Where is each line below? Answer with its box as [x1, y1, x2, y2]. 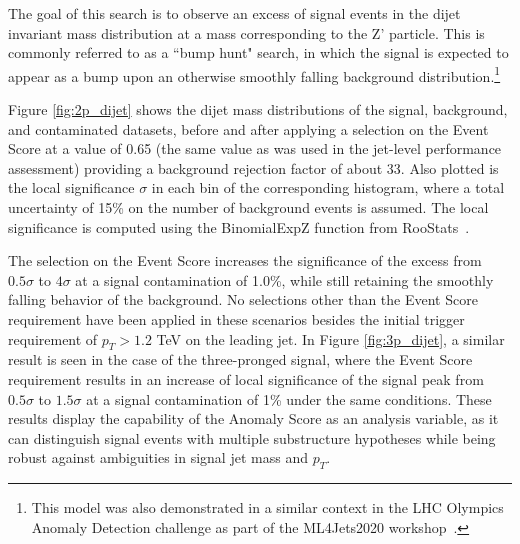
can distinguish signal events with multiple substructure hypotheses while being [8, 427, 496, 448]
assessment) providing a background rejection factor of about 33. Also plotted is [8, 157, 499, 178]
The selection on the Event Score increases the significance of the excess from [8, 250, 482, 271]
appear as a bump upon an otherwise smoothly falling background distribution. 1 [8, 62, 501, 86]
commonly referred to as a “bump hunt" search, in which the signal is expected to [8, 42, 509, 63]
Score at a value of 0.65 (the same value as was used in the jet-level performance [8, 138, 502, 159]
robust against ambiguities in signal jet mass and [8, 447, 308, 468]
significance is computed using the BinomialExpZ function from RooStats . [8, 216, 470, 237]
